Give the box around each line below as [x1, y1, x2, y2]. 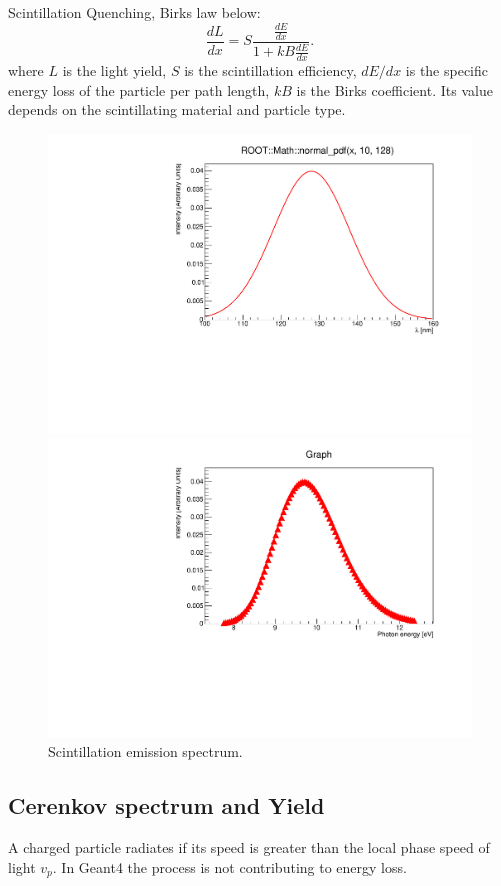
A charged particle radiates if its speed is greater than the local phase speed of [8, 837, 490, 858]
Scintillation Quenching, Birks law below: [8, 2, 261, 22]
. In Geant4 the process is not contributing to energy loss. [52, 856, 407, 877]
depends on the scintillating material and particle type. [8, 99, 346, 120]
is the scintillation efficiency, [184, 60, 357, 81]
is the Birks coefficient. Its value [296, 79, 493, 100]
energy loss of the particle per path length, [8, 79, 270, 100]
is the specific [405, 60, 489, 81]
